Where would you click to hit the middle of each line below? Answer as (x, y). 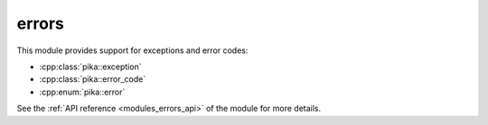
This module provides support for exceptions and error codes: (132, 50)
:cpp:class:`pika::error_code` (93, 79)
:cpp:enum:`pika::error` (82, 92)
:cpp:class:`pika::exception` (90, 67)
